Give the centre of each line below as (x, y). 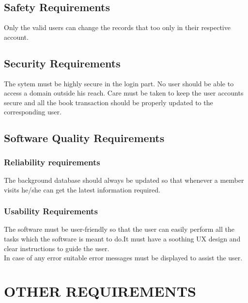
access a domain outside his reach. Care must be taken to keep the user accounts (124, 93)
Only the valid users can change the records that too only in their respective (117, 27)
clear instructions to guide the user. (57, 248)
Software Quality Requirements (84, 138)
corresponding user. (33, 112)
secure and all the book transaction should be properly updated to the (108, 102)
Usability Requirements (51, 211)
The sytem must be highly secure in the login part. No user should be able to (119, 83)
